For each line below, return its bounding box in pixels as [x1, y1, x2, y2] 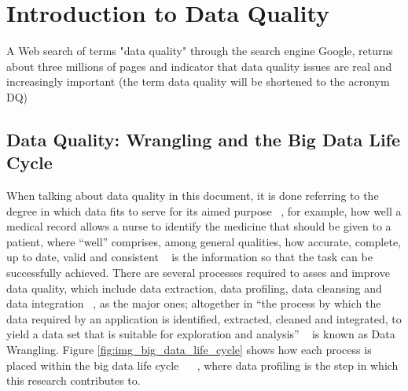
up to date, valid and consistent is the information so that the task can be [6, 249, 373, 265]
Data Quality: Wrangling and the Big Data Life [6, 127, 401, 151]
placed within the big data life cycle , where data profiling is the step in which [6, 356, 399, 373]
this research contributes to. [6, 372, 141, 389]
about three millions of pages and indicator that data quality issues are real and [6, 57, 392, 74]
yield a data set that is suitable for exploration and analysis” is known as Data [6, 326, 395, 342]
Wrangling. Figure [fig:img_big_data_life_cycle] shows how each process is [6, 341, 372, 358]
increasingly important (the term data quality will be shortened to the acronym [6, 73, 390, 90]
